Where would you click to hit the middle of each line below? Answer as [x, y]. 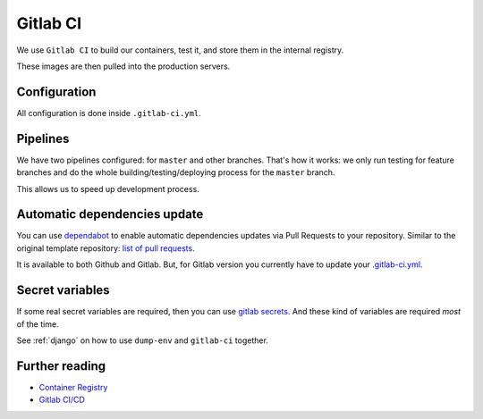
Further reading [61, 366]
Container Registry [73, 387]
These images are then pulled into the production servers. [123, 66]
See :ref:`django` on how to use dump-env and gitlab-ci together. [142, 340]
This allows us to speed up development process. [108, 189]
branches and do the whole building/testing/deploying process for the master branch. [176, 172]
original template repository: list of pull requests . [106, 248]
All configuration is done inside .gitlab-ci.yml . [109, 113]
